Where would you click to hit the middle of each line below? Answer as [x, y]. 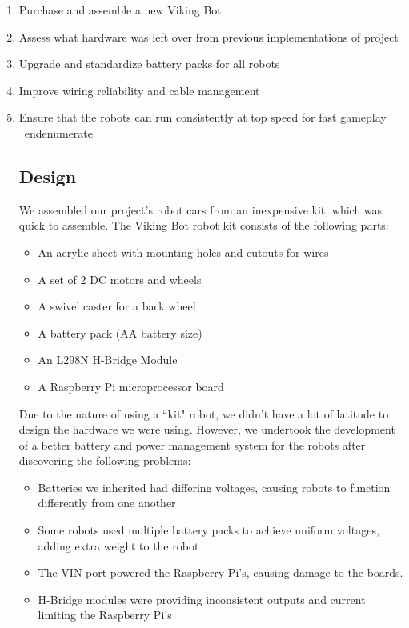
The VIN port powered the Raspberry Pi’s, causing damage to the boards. [221, 572]
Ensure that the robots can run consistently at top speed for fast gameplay [202, 117]
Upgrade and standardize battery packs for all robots [149, 64]
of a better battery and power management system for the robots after [192, 444]
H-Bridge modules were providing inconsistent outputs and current [202, 599]
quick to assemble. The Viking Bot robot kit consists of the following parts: [204, 225]
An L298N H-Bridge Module [108, 360]
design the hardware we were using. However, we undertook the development [207, 429]
